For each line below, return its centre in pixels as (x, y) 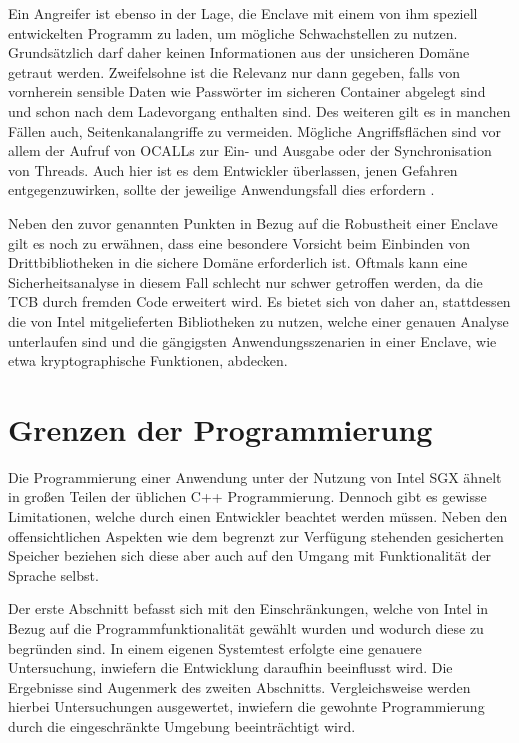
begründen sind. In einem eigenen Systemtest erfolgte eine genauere (215, 647)
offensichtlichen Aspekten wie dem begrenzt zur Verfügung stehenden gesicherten (256, 535)
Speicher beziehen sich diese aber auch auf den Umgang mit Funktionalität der (250, 555)
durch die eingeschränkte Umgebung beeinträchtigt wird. (182, 725)
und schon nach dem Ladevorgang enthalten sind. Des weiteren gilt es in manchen (259, 110)
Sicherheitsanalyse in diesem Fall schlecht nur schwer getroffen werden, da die (245, 281)
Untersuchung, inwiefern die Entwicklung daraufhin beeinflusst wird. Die (230, 667)
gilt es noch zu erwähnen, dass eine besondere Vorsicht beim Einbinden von (239, 242)
